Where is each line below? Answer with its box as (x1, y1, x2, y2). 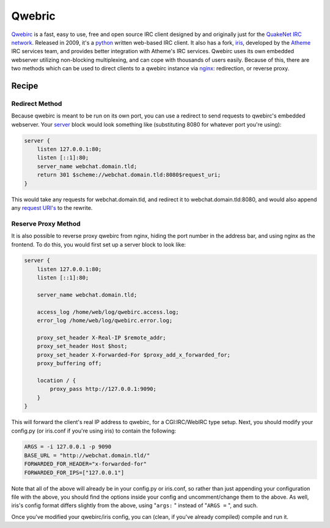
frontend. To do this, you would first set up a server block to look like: (11, 240, 186, 248)
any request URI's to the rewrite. (11, 204, 93, 211)
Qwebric (11, 9, 56, 23)
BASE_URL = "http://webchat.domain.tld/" (24, 452, 150, 459)
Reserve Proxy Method (11, 219, 81, 228)
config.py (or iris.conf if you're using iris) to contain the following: (11, 427, 177, 434)
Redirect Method (11, 99, 62, 108)
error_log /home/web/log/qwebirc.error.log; (37, 317, 173, 324)
